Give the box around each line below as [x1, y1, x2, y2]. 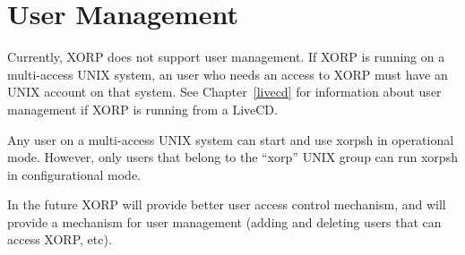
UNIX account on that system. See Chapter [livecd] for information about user [7, 82, 442, 101]
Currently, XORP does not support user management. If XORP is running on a [7, 47, 445, 66]
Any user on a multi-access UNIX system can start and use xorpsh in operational [7, 130, 454, 149]
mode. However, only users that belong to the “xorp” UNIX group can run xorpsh [7, 148, 458, 166]
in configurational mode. [7, 165, 142, 183]
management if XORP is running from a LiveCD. [7, 99, 278, 118]
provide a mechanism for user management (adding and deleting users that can [7, 212, 442, 231]
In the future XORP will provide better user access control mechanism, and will [7, 195, 446, 214]
